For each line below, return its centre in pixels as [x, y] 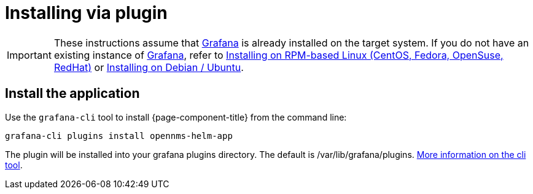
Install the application [72, 94]
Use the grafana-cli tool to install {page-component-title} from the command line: [176, 117]
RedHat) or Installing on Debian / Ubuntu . [149, 67]
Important [29, 55]
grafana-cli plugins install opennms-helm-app [119, 136]
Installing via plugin [86, 13]
